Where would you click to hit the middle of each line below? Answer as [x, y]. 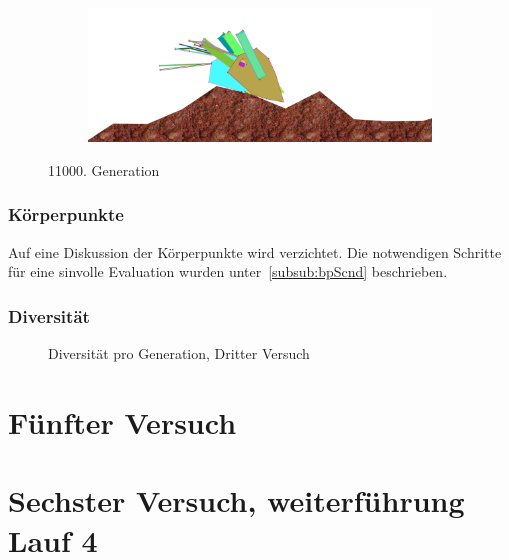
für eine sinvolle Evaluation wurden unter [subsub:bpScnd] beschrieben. [228, 271]
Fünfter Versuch [122, 421]
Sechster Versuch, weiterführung [236, 500]
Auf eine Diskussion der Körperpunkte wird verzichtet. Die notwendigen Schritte [255, 251]
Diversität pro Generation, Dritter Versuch [179, 353]
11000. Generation [104, 169]
